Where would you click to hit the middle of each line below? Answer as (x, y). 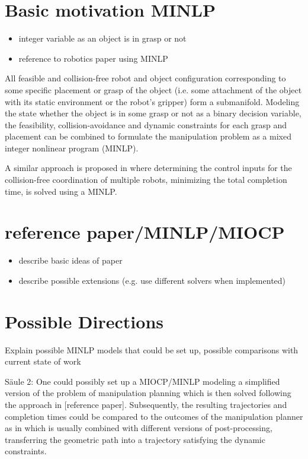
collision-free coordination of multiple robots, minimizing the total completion (146, 180)
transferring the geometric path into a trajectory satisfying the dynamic (135, 439)
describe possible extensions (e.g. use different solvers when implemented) (152, 280)
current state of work (43, 361)
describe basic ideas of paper (70, 260)
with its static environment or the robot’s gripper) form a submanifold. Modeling (152, 101)
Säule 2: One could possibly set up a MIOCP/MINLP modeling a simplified (142, 381)
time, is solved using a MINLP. (61, 191)
